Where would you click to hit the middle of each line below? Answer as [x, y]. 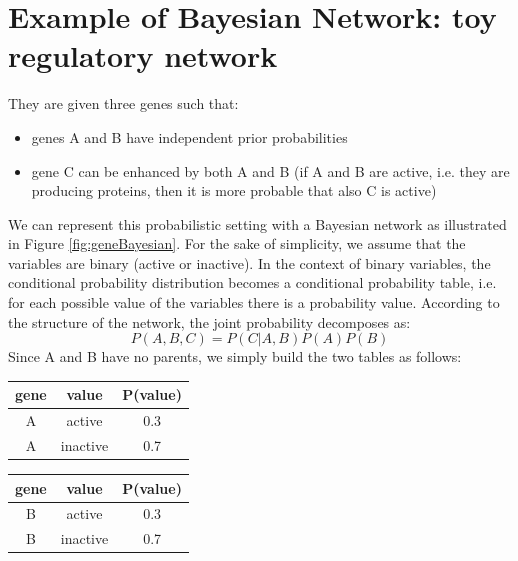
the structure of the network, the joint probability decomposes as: [209, 321]
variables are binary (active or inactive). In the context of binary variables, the [249, 262]
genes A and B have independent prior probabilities [189, 136]
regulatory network [143, 55]
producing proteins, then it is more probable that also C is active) [234, 190]
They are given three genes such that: [123, 103]
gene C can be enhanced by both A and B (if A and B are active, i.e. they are [270, 170]
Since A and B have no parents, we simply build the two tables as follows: [235, 356]
